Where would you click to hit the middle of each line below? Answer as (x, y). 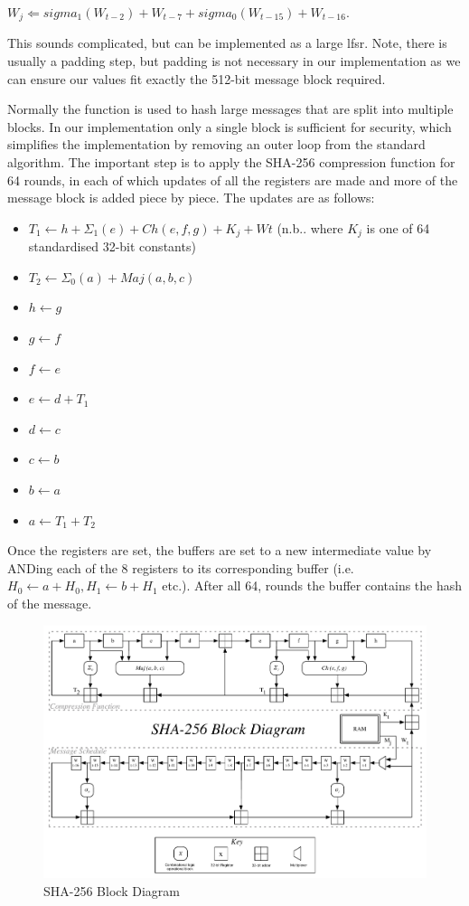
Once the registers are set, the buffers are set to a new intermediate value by (220, 550)
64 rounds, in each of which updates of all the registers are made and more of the (233, 179)
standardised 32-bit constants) (112, 246)
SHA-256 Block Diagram (112, 890)
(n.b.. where (310, 227)
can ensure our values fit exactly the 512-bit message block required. (197, 78)
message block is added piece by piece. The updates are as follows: (191, 198)
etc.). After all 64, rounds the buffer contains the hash (312, 585)
